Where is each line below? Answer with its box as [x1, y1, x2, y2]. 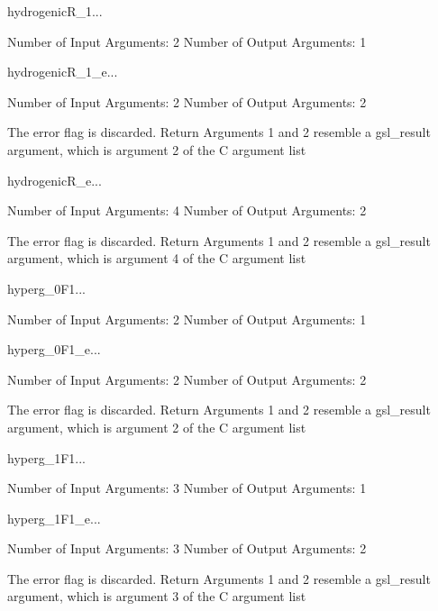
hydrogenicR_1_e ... [7, 62, 118, 81]
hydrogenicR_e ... [7, 170, 102, 189]
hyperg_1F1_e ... [7, 508, 101, 527]
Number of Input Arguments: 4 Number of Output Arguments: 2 [7, 201, 367, 220]
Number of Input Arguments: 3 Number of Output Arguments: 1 [7, 479, 367, 497]
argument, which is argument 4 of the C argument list [7, 249, 306, 268]
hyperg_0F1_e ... [7, 340, 101, 359]
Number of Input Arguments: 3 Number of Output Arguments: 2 [7, 539, 367, 558]
